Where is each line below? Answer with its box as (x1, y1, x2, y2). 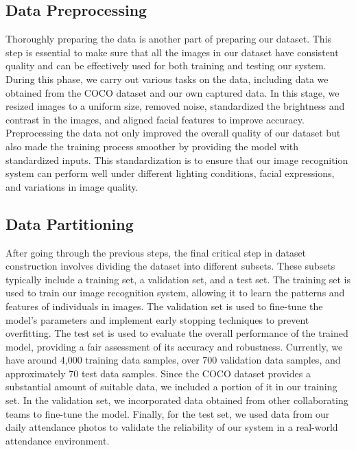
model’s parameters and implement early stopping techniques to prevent (5, 312, 309, 327)
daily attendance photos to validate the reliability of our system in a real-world (5, 420, 338, 434)
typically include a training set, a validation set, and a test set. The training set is (5, 272, 351, 286)
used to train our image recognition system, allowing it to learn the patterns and (5, 285, 345, 300)
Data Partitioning (5, 213, 134, 234)
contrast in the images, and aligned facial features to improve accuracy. (5, 112, 305, 126)
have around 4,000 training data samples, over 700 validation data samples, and (5, 353, 341, 367)
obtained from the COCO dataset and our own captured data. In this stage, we (5, 85, 340, 99)
